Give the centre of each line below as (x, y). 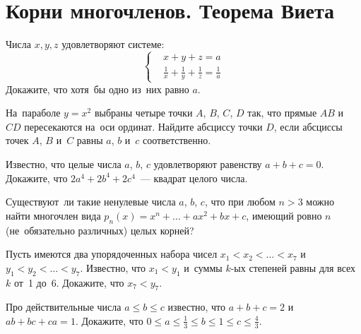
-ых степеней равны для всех (293, 267)
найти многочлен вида (53, 215)
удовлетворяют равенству (208, 164)
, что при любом (240, 202)
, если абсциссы (308, 126)
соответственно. (177, 140)
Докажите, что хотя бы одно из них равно (97, 89)
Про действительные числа (64, 307)
